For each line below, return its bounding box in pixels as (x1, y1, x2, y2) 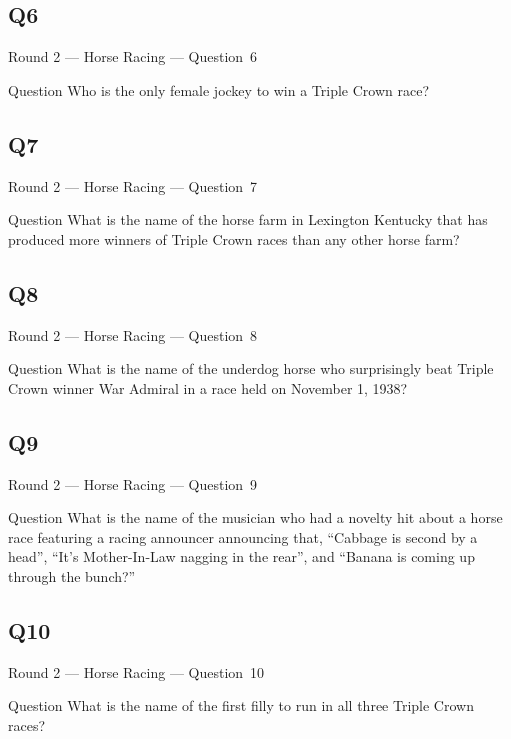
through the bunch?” (8, 565, 136, 586)
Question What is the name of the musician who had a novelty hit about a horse (8, 507, 503, 528)
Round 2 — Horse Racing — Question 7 (8, 175, 258, 196)
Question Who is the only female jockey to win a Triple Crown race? (8, 79, 430, 100)
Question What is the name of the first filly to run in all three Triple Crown (8, 695, 474, 716)
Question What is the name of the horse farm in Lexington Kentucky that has (8, 209, 488, 230)
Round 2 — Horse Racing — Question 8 (8, 324, 258, 345)
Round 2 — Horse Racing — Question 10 (8, 661, 265, 682)
